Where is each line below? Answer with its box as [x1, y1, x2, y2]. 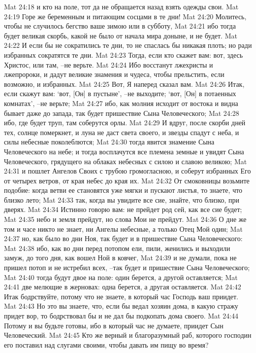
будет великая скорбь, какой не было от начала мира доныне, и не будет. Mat [4, 30, 237, 40]
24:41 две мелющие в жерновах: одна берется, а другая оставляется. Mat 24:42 [4, 282, 241, 292]
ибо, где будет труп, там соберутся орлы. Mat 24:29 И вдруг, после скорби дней [4, 117, 246, 128]
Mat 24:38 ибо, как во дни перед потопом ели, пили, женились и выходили [4, 243, 230, 253]
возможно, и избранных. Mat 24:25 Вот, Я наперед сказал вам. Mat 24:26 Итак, [4, 78, 245, 89]
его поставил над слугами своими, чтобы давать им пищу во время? [4, 339, 209, 350]
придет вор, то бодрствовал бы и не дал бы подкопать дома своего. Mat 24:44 [4, 311, 239, 320]
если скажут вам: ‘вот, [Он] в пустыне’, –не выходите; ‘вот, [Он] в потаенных [4, 88, 236, 99]
